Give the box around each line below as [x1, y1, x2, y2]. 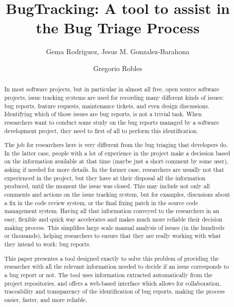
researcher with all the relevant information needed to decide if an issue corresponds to [4, 262, 229, 271]
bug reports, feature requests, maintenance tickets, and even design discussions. [4, 101, 210, 110]
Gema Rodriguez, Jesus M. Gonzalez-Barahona [46, 46, 190, 57]
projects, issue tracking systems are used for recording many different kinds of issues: [4, 93, 224, 101]
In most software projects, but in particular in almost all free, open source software [4, 85, 220, 93]
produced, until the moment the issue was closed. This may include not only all [4, 182, 210, 190]
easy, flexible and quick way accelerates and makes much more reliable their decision [4, 215, 223, 224]
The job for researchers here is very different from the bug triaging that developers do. [4, 141, 228, 149]
